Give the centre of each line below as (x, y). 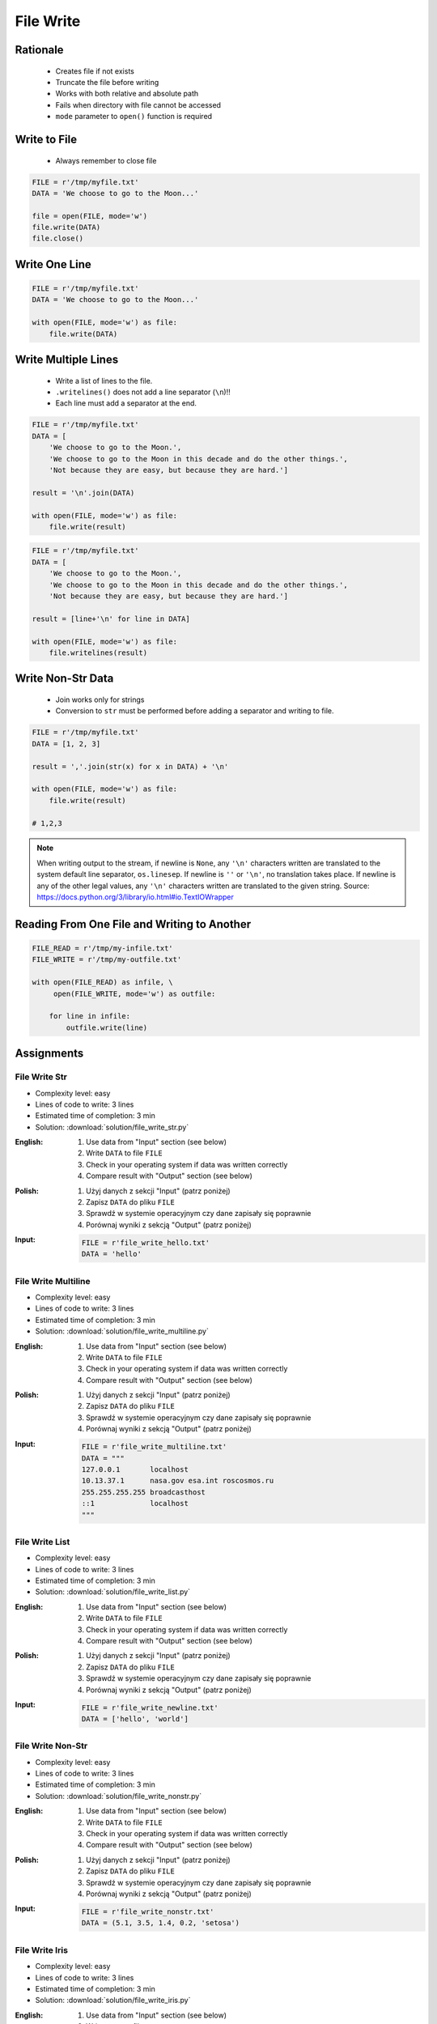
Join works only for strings (100, 699)
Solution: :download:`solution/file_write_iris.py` (113, 2001)
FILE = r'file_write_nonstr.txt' (148, 1911)
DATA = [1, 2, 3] (66, 744)
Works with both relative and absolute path (127, 94)
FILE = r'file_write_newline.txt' (150, 1707)
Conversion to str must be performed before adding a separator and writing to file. (195, 711)
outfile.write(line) (107, 1027)
